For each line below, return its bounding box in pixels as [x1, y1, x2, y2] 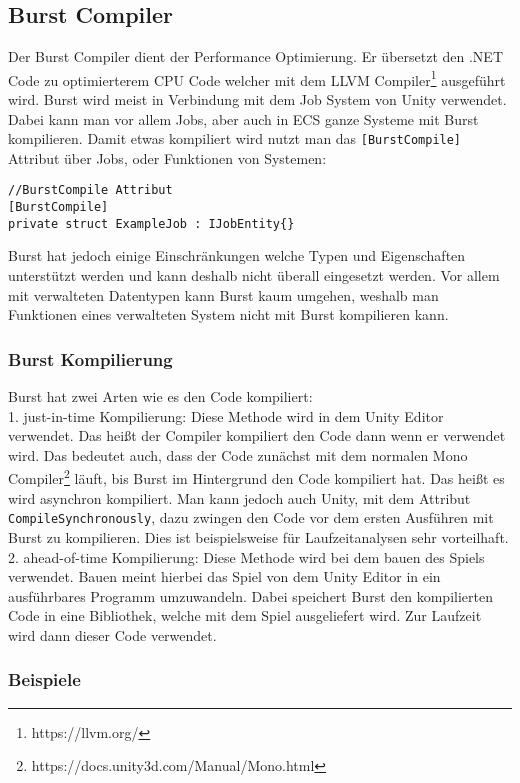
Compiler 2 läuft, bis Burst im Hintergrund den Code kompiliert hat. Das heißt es [8, 465, 505, 489]
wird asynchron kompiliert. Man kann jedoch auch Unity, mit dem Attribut [8, 487, 471, 508]
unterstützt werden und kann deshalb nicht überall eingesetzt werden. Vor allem [8, 265, 500, 286]
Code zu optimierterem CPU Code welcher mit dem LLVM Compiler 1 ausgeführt [8, 66, 506, 90]
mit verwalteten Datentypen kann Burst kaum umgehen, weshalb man [8, 284, 439, 305]
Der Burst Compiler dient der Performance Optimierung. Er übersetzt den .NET [8, 46, 503, 67]
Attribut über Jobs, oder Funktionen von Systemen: [8, 147, 327, 168]
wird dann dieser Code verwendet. [8, 624, 217, 645]
